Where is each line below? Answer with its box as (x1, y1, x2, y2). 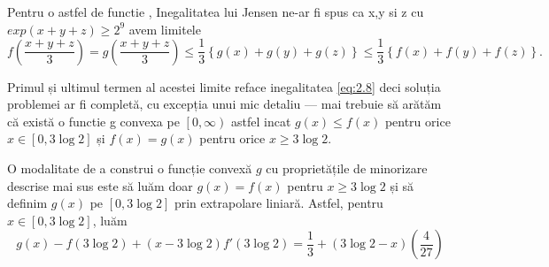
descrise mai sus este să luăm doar (7, 176, 193, 195)
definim (7, 194, 48, 212)
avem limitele (128, 19, 201, 38)
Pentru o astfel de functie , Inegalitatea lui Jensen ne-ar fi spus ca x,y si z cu (7, 3, 424, 20)
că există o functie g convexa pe (7, 111, 180, 130)
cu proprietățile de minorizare (266, 159, 428, 178)
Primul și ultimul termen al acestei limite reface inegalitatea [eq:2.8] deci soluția (7, 77, 441, 95)
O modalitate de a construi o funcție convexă (7, 159, 252, 178)
